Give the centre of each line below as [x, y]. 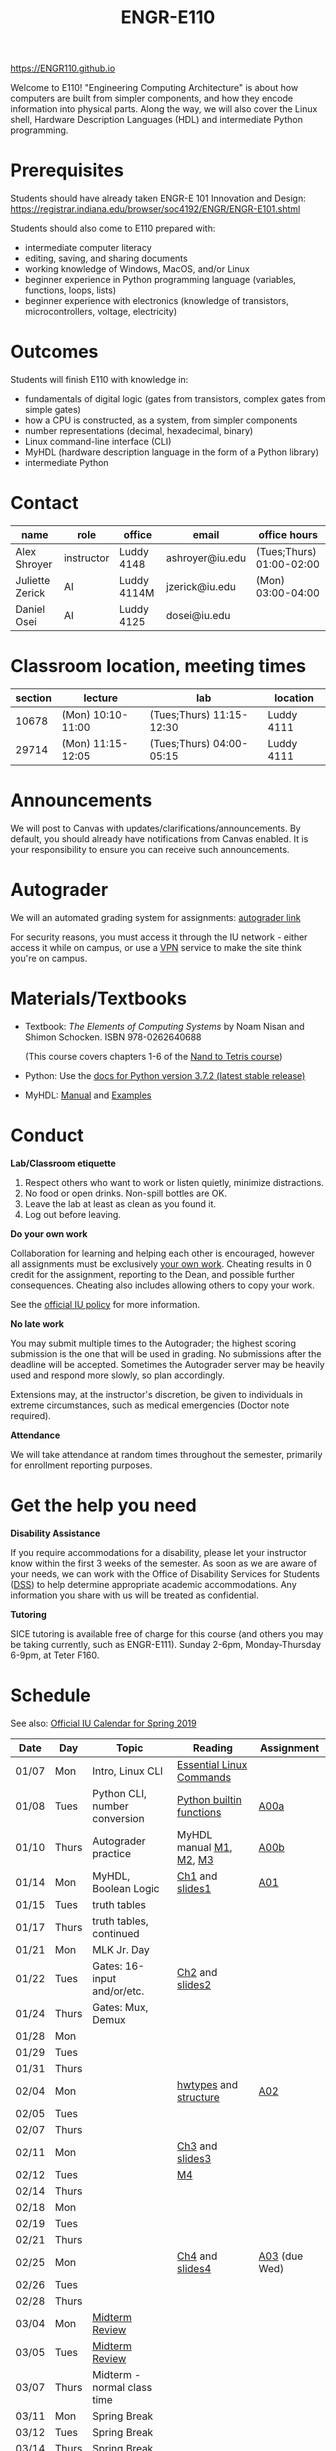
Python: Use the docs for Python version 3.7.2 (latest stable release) [165, 1075]
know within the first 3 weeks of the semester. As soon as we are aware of [164, 1563]
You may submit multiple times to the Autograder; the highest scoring [153, 1343]
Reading [212, 1748]
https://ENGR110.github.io [63, 68]
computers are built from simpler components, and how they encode [151, 98]
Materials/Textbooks [99, 998]
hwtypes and [207, 2084]
